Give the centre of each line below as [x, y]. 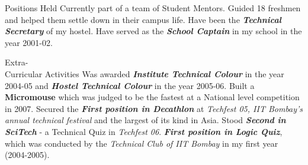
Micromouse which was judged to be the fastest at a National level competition [152, 97]
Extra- [17, 62]
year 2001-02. [29, 42]
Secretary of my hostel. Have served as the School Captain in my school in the [153, 31]
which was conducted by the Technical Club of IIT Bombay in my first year [142, 143]
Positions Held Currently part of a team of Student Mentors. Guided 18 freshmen [153, 8]
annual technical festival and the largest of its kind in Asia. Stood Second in [145, 120]
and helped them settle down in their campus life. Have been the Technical [143, 19]
